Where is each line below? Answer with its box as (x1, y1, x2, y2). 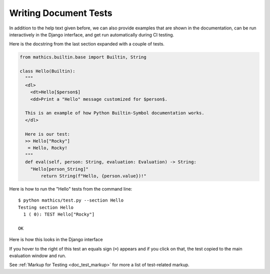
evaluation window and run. (9, 253, 66, 259)
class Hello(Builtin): (19, 68, 75, 74)
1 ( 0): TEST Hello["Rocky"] (23, 212, 95, 217)
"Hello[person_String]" (30, 166, 88, 172)
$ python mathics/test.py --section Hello (18, 198, 124, 203)
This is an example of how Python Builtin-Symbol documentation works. (25, 110, 204, 116)
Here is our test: (25, 131, 70, 137)
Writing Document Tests (9, 7, 112, 18)
